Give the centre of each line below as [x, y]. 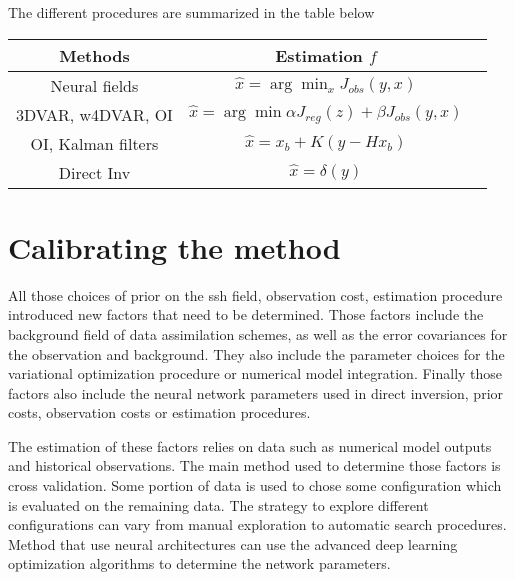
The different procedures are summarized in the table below [191, 12]
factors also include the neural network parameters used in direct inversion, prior [256, 392]
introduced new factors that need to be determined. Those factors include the [246, 314]
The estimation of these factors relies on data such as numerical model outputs [250, 445]
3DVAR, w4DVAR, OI [94, 114]
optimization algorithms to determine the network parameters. [199, 563]
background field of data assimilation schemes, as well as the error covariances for [258, 333]
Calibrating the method [174, 246]
